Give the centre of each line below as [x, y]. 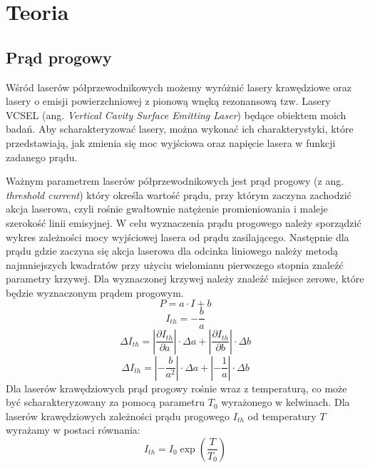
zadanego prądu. [42, 157]
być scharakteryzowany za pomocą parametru [106, 402]
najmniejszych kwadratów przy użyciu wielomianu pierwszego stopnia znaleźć [175, 264]
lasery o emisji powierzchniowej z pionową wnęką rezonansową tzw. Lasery [168, 101]
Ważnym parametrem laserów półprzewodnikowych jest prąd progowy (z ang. [175, 181]
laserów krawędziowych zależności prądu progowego [118, 416]
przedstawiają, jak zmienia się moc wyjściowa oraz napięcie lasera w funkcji [171, 142]
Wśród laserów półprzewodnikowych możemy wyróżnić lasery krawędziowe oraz [179, 87]
